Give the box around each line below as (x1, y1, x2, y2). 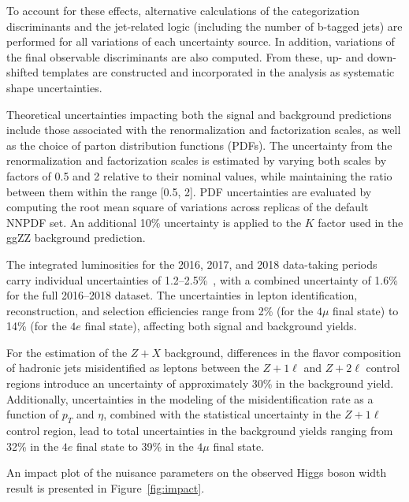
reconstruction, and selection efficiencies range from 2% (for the (6, 302, 314, 318)
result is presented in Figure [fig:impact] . (6, 479, 205, 496)
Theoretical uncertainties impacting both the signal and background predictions (6, 106, 392, 122)
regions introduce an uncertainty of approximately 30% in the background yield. (6, 375, 394, 392)
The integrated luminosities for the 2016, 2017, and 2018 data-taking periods (6, 255, 377, 272)
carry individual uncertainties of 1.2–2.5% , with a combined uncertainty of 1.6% (6, 271, 398, 288)
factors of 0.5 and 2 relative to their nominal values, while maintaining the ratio (6, 167, 392, 184)
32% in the (6, 437, 59, 454)
